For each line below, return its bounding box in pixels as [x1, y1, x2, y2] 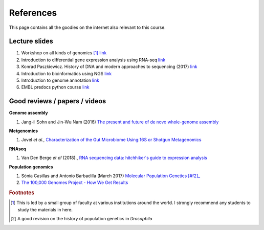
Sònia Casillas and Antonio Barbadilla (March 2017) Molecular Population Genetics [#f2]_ [21, 173, 200, 179]
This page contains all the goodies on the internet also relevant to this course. [9, 24, 166, 30]
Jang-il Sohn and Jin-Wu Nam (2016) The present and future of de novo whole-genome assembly [21, 119, 219, 125]
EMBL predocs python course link [21, 84, 90, 90]
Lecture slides [9, 37, 53, 46]
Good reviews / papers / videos [9, 97, 106, 105]
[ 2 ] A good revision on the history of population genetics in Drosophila [10, 216, 153, 222]
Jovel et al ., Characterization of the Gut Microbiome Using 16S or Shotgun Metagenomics [21, 137, 201, 143]
